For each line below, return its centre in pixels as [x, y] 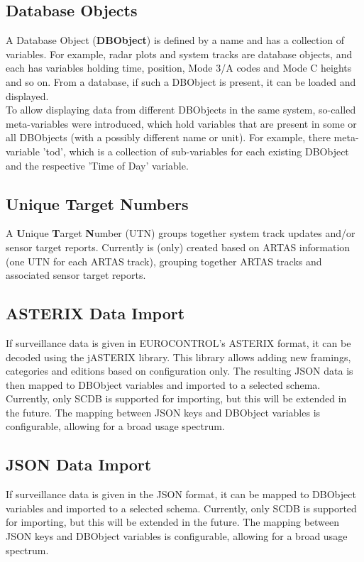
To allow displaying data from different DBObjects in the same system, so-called [181, 110]
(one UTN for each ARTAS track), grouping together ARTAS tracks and [164, 261]
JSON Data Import [79, 464]
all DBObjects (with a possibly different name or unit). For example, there [168, 137]
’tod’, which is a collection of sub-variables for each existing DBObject [196, 151]
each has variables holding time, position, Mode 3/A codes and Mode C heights [179, 68]
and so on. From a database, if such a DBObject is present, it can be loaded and [181, 81]
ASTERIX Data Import [95, 313]
